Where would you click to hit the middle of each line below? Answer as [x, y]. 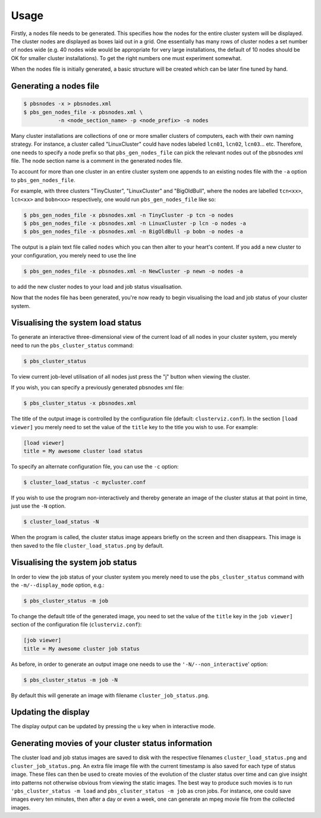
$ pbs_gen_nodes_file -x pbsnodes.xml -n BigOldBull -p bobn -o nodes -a [133, 232]
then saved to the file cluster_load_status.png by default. [87, 545]
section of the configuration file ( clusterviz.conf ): [76, 625]
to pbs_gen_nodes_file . [43, 180]
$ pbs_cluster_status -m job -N [71, 680]
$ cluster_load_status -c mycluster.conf [85, 482]
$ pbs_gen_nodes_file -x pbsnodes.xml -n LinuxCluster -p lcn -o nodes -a [135, 223]
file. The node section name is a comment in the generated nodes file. [97, 161]
